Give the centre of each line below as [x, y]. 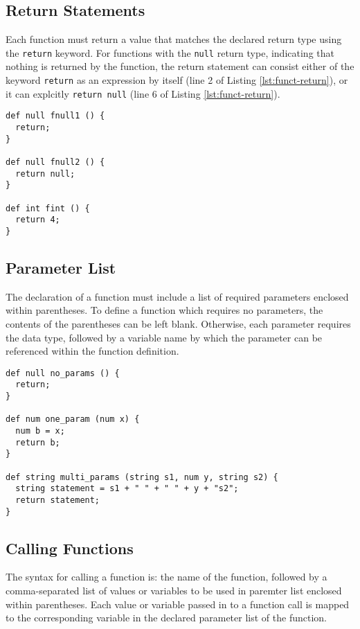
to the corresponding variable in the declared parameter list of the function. [166, 618]
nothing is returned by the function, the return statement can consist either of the [180, 66]
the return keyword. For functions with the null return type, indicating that [170, 52]
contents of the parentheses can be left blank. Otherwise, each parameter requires [178, 323]
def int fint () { [48, 208]
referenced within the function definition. [92, 351]
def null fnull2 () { [55, 162]
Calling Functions [70, 548]
